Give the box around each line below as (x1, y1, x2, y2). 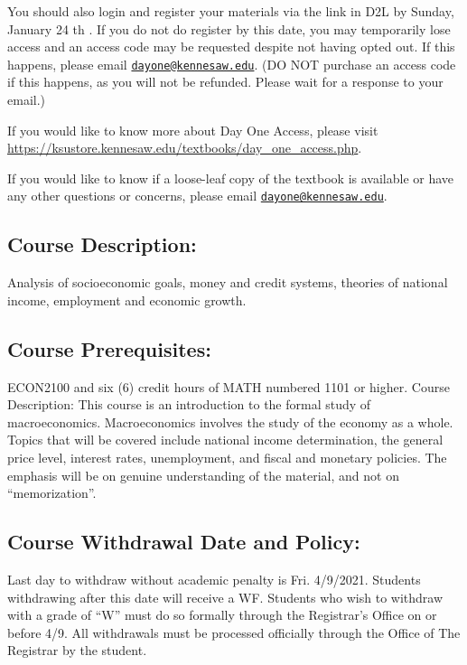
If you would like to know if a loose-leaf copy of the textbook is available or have (7, 168, 454, 187)
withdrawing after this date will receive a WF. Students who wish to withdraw (7, 587, 444, 606)
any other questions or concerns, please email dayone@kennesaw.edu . (7, 186, 388, 205)
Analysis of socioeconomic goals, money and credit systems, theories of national (7, 273, 448, 292)
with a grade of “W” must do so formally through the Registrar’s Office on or (7, 605, 437, 624)
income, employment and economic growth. (7, 290, 247, 309)
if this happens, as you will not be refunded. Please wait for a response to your (7, 72, 444, 91)
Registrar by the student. (7, 641, 147, 660)
